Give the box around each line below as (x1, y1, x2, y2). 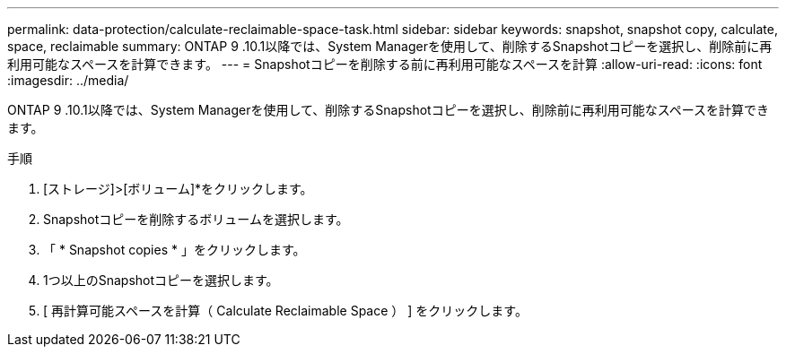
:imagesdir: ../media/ (7, 73, 129, 88)
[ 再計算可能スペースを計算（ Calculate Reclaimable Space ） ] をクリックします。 (43, 303, 528, 318)
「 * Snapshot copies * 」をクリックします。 (43, 242, 306, 257)
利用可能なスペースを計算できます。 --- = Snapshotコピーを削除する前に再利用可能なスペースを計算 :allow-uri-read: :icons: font (7, 56, 763, 72)
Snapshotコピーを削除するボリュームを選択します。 (43, 212, 349, 227)
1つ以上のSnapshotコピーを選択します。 (43, 272, 279, 288)
